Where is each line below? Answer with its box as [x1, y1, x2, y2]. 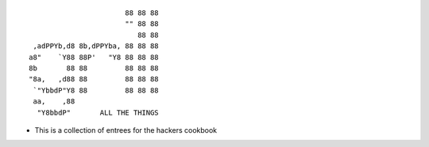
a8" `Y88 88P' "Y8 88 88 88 [29, 52, 159, 62]
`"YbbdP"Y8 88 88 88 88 [33, 85, 159, 95]
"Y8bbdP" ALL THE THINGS [37, 107, 159, 117]
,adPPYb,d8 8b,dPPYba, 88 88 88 [33, 42, 159, 51]
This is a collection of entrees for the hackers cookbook [34, 125, 218, 134]
